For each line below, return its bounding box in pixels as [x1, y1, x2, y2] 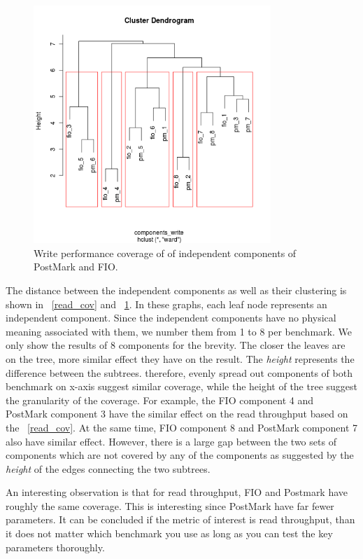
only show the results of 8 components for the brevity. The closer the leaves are [6, 338, 346, 352]
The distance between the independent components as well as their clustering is [6, 282, 347, 297]
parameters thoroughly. [6, 539, 105, 554]
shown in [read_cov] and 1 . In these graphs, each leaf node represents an [6, 296, 327, 311]
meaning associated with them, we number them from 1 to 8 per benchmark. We [6, 324, 352, 338]
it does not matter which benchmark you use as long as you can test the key [6, 526, 333, 541]
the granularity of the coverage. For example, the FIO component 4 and [6, 392, 313, 407]
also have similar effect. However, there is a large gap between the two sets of [6, 434, 336, 448]
